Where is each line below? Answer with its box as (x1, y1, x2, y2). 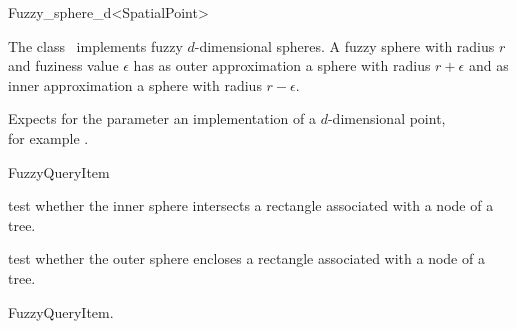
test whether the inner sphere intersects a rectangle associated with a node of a (8, 195, 494, 216)
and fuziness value (8, 55, 119, 76)
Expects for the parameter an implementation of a (8, 108, 316, 129)
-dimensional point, (327, 108, 446, 129)
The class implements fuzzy (8, 35, 183, 56)
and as (468, 55, 509, 76)
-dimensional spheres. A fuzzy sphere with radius (194, 35, 495, 56)
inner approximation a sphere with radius (8, 74, 262, 95)
